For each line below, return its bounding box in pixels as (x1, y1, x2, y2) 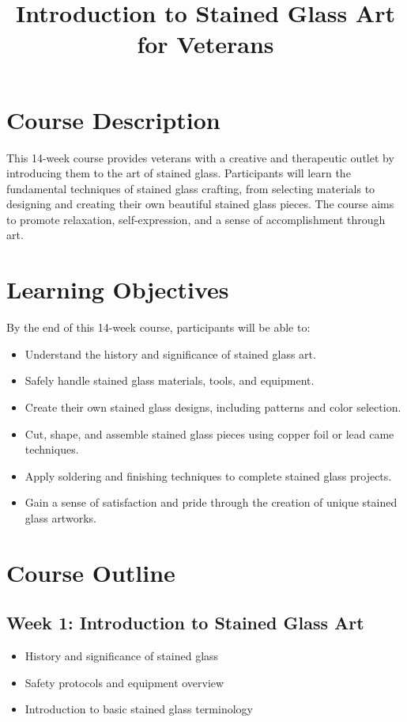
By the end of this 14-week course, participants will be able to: (6, 319, 311, 336)
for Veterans (137, 28, 274, 60)
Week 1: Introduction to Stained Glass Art (6, 610, 364, 635)
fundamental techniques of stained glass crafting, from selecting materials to (6, 180, 375, 196)
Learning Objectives (6, 273, 229, 306)
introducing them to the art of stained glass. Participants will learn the (6, 165, 351, 181)
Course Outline (6, 556, 175, 588)
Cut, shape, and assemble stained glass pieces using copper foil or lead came (24, 425, 394, 442)
